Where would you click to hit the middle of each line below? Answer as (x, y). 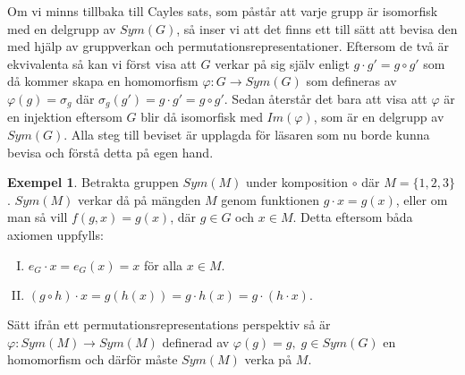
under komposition (297, 182)
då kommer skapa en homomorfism (103, 81)
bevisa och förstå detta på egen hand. (110, 152)
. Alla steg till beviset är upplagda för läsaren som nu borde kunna (247, 135)
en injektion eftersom (65, 117)
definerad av (196, 341)
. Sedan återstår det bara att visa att (325, 98)
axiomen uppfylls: (55, 234)
